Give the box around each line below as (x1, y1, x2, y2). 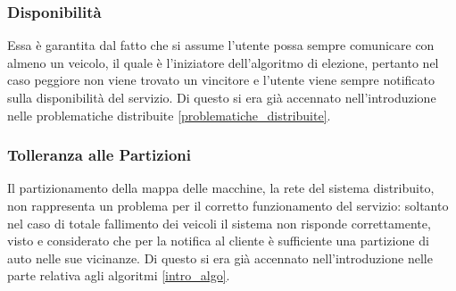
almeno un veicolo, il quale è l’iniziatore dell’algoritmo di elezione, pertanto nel (7, 53, 439, 71)
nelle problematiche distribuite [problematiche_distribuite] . (7, 105, 331, 124)
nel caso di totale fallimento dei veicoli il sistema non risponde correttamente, (7, 213, 431, 232)
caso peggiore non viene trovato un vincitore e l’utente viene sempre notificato (7, 71, 435, 89)
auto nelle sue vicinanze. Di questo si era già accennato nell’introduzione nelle (7, 248, 433, 267)
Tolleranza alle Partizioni (7, 144, 191, 166)
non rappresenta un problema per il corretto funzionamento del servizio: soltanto (7, 196, 449, 214)
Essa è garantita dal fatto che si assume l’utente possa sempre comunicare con (7, 36, 435, 54)
